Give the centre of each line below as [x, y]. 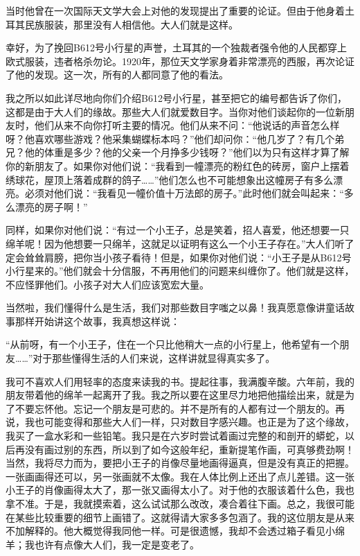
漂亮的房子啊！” [51, 206]
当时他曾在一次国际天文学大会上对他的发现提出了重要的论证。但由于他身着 [175, 10]
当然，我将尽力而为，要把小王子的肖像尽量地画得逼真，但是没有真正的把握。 [180, 463]
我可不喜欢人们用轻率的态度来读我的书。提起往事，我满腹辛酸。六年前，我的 [180, 381]
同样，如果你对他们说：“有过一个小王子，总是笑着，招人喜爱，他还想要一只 [178, 230]
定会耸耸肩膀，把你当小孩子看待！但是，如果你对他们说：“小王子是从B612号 [179, 257]
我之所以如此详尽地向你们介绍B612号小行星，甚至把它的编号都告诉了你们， [176, 97]
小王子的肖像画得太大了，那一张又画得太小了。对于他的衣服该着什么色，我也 [180, 490]
